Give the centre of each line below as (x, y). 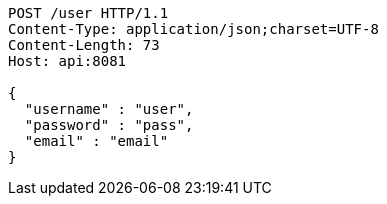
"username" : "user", (109, 109)
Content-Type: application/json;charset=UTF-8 (193, 29)
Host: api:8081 (67, 61)
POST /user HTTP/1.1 (88, 13)
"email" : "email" (96, 141)
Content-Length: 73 (84, 45)
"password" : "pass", (109, 125)
